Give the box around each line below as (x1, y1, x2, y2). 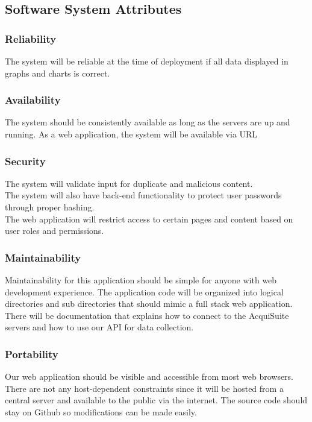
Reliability (5, 31, 57, 46)
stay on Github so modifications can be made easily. (5, 405, 197, 418)
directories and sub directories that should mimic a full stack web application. (5, 297, 293, 310)
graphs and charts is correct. (5, 66, 110, 79)
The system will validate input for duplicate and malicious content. (5, 177, 253, 189)
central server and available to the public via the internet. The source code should (5, 394, 308, 406)
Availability (5, 92, 61, 107)
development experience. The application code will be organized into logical (5, 285, 284, 298)
